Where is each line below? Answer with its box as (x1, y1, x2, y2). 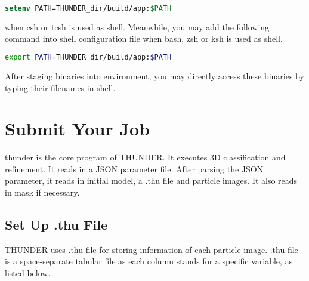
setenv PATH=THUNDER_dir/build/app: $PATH (5, 4, 172, 13)
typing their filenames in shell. (5, 81, 116, 94)
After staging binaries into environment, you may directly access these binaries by (5, 69, 304, 82)
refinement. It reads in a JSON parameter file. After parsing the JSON (5, 162, 264, 175)
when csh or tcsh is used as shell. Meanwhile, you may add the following (5, 20, 270, 33)
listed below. (5, 267, 51, 279)
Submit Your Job (5, 116, 150, 141)
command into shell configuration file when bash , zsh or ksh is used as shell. (5, 32, 283, 45)
